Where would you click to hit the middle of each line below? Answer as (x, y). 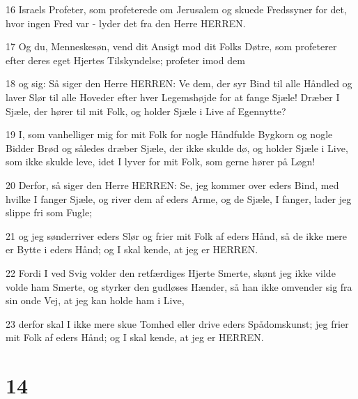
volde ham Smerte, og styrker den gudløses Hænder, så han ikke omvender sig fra (179, 286)
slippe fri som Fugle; (49, 212)
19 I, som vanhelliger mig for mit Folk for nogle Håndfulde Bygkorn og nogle (169, 134)
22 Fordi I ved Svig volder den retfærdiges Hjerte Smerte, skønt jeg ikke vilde (171, 272)
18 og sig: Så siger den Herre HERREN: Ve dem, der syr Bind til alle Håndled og (179, 83)
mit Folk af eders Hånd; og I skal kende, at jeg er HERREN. (135, 337)
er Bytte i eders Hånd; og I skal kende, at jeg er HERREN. (132, 249)
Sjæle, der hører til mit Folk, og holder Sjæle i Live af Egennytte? (146, 111)
